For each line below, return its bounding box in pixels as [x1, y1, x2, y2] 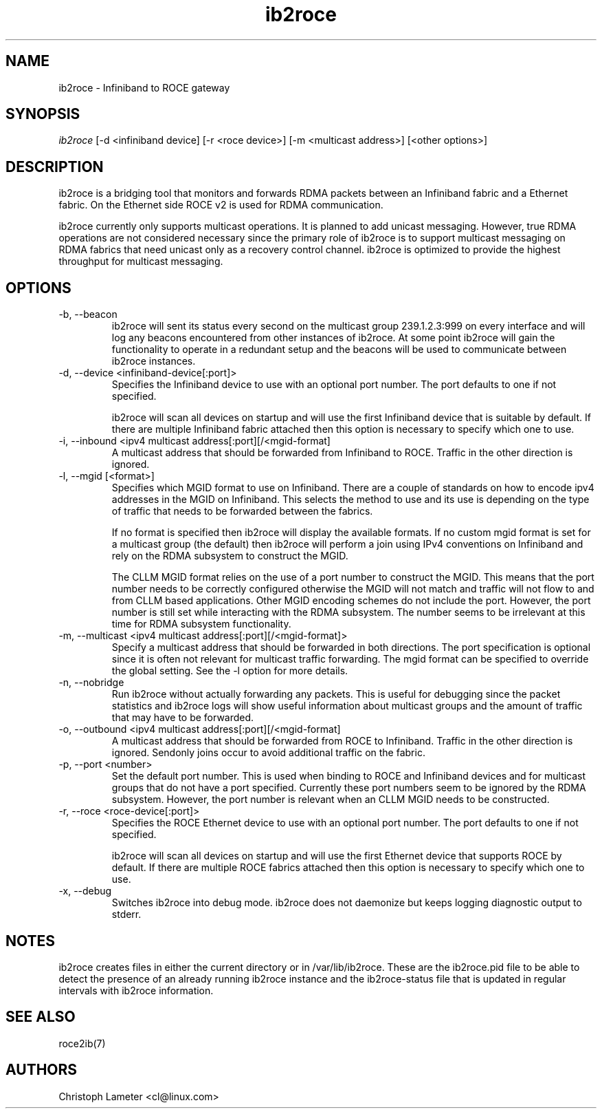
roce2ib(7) [58, 1037, 106, 1049]
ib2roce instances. [111, 355, 196, 367]
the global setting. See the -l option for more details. [111, 665, 348, 677]
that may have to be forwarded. [111, 711, 254, 724]
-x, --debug [58, 885, 112, 897]
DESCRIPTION [5, 158, 104, 175]
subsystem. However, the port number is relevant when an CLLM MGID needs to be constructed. [111, 793, 550, 806]
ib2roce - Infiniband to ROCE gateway [58, 81, 230, 94]
